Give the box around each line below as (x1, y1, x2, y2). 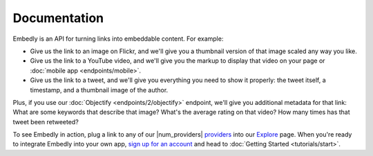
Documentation (12, 10, 104, 26)
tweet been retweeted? (12, 117, 79, 126)
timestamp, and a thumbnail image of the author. (30, 86, 169, 94)
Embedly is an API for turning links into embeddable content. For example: (12, 35, 224, 43)
